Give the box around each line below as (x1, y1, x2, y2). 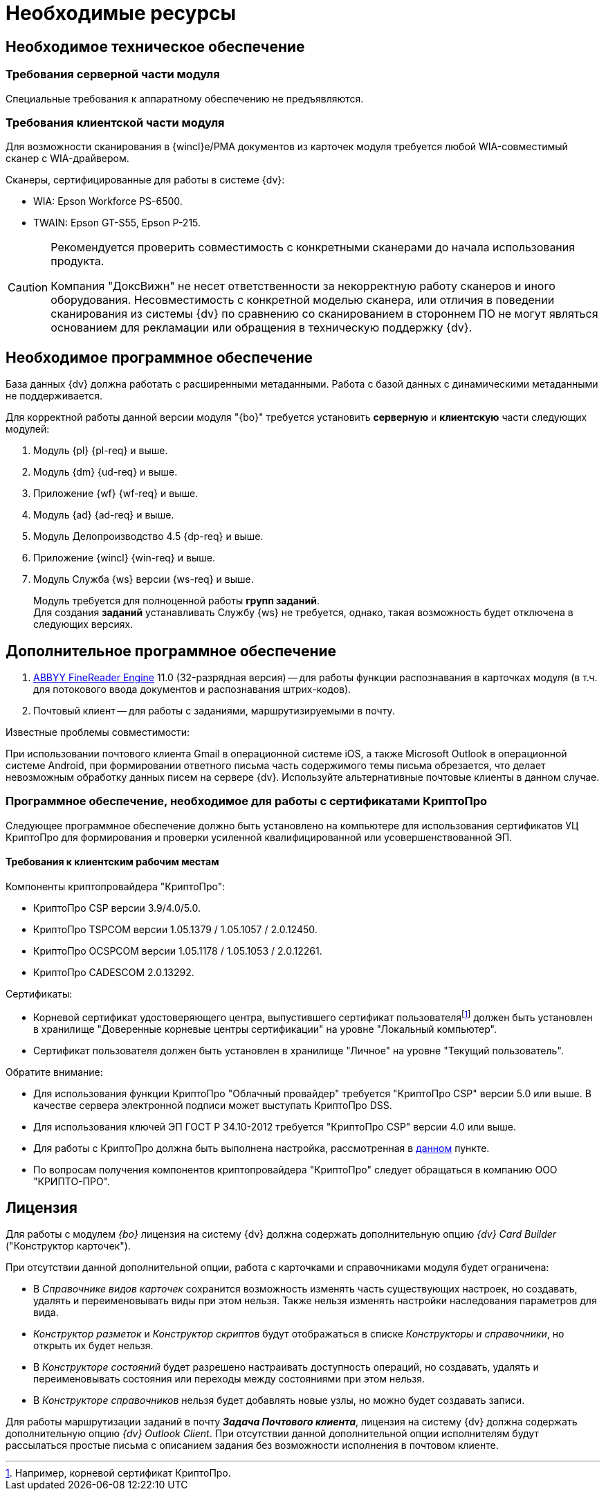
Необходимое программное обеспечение (6, 348, 313, 366)
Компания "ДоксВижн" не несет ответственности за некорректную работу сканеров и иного (50, 279, 555, 294)
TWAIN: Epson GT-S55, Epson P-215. (33, 217, 201, 229)
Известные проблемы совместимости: (6, 726, 190, 738)
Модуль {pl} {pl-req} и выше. (33, 444, 168, 457)
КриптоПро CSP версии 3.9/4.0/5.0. (33, 901, 201, 914)
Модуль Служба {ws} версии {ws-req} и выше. (33, 573, 254, 586)
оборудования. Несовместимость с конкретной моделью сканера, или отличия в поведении (50, 293, 555, 307)
